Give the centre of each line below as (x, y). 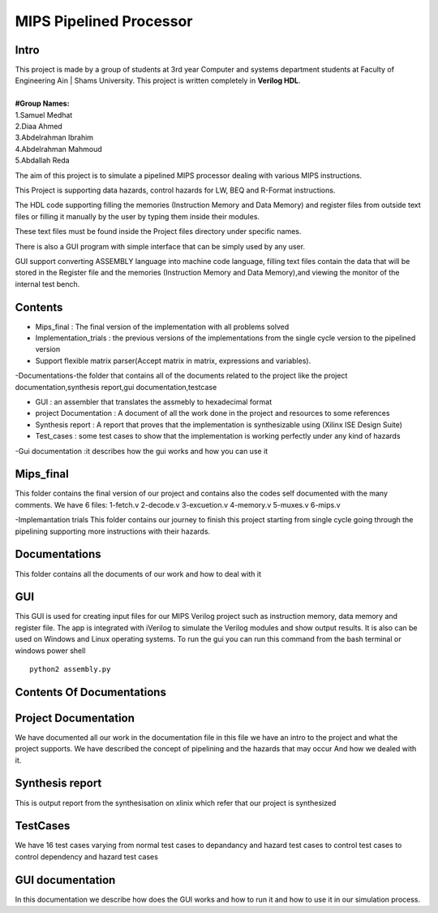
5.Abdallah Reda (42, 160)
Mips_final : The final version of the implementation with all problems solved (162, 327)
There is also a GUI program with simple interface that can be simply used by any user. (160, 246)
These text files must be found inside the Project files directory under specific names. (158, 231)
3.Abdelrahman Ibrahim (54, 137)
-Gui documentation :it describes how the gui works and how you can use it (142, 451)
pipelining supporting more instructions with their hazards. (113, 531)
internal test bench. (47, 283)
